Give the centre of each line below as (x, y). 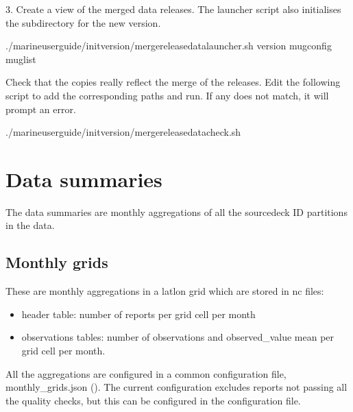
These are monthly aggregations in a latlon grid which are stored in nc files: (165, 291)
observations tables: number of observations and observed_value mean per (178, 337)
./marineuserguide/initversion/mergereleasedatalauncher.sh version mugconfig (169, 46)
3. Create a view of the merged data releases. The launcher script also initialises (173, 9)
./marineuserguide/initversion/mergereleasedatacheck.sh (123, 132)
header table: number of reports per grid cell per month (138, 314)
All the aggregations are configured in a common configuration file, (146, 373)
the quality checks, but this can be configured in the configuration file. (153, 400)
